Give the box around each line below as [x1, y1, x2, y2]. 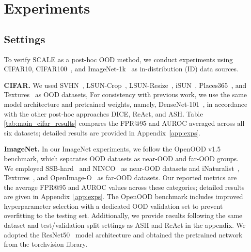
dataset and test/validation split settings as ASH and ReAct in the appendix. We [4, 220, 246, 230]
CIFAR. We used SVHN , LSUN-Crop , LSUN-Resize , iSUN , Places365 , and [4, 80, 247, 90]
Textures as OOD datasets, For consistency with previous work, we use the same [4, 89, 247, 100]
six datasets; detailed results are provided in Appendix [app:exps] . [4, 127, 201, 137]
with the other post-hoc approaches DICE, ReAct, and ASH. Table [4, 108, 203, 118]
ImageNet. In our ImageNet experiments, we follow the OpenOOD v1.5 [4, 144, 221, 154]
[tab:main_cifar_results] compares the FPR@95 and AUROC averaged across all [4, 118, 245, 128]
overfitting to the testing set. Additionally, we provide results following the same [4, 210, 243, 220]
